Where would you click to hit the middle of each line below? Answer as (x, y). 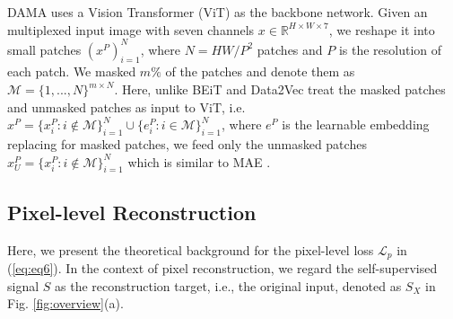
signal (23, 285)
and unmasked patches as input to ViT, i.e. (126, 106)
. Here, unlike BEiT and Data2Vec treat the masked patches (280, 89)
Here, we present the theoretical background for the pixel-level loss (191, 249)
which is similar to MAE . (199, 161)
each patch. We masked (72, 71)
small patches (44, 49)
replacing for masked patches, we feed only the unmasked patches (187, 144)
